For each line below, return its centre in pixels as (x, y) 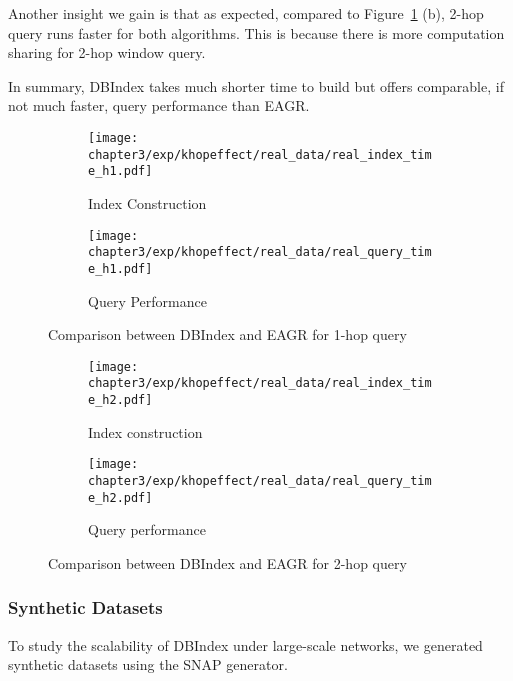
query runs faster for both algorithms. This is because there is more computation (256, 32)
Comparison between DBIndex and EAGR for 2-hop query (227, 562)
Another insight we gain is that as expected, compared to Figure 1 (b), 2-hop (246, 13)
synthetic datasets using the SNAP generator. (148, 664)
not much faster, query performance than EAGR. (159, 105)
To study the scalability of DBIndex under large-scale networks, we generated (245, 644)
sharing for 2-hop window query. (107, 52)
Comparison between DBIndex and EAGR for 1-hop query (227, 334)
